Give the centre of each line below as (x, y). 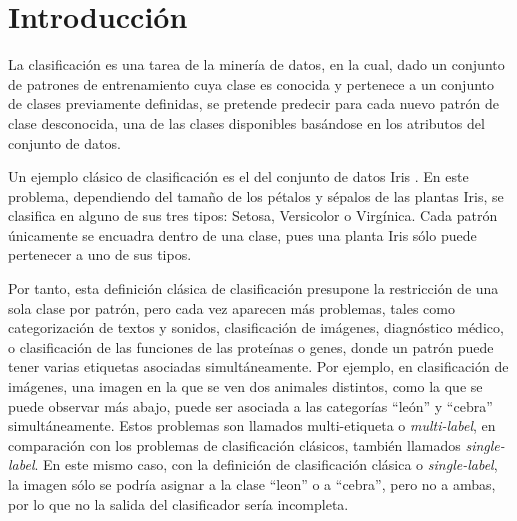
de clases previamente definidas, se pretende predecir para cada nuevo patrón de (253, 103)
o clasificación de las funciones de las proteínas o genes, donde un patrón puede (251, 346)
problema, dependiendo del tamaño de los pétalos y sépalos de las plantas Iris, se (256, 195)
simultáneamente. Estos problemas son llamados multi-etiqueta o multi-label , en (252, 425)
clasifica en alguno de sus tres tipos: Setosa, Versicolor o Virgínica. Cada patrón (253, 215)
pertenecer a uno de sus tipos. (100, 254)
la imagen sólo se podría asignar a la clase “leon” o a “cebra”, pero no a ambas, (252, 484)
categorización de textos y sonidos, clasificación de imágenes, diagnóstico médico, (256, 327)
